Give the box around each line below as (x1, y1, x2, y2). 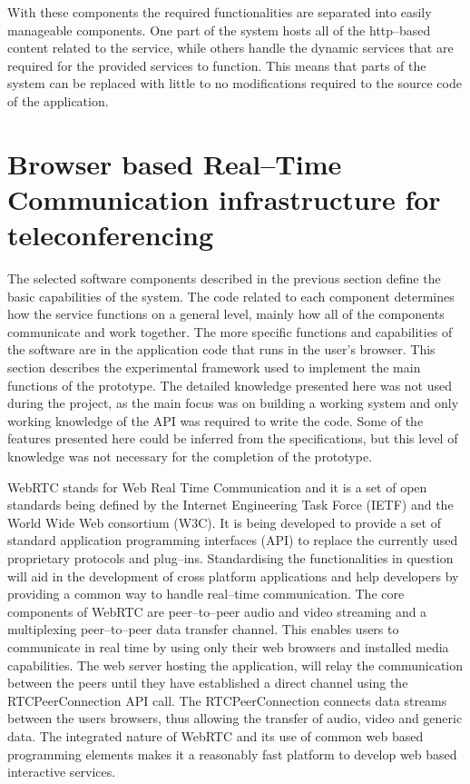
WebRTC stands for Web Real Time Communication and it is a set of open (7, 477, 427, 496)
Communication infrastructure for (7, 180, 441, 217)
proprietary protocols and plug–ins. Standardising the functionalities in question (7, 548, 454, 567)
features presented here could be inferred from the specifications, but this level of (7, 429, 458, 448)
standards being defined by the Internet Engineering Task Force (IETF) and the (7, 495, 454, 514)
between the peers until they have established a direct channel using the (7, 673, 408, 692)
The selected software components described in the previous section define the (7, 269, 441, 288)
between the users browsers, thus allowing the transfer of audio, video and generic (7, 709, 463, 728)
